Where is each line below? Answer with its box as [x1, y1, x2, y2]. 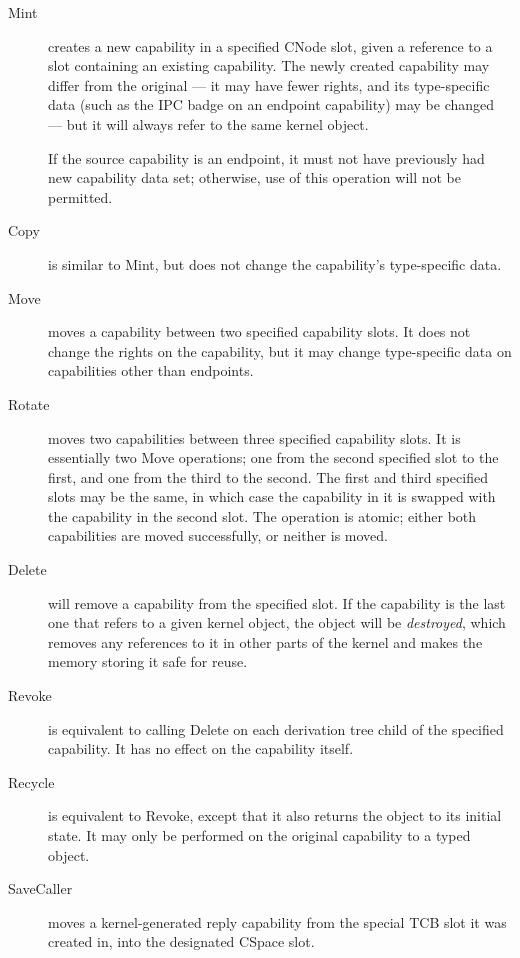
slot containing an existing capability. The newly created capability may [48, 55, 490, 76]
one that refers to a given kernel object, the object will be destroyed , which [48, 612, 506, 633]
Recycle [8, 771, 55, 792]
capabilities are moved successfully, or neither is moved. [48, 525, 388, 546]
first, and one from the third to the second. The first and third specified [48, 466, 488, 487]
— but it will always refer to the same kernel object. [48, 113, 369, 134]
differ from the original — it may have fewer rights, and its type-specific [48, 74, 490, 95]
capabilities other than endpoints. [48, 360, 254, 381]
